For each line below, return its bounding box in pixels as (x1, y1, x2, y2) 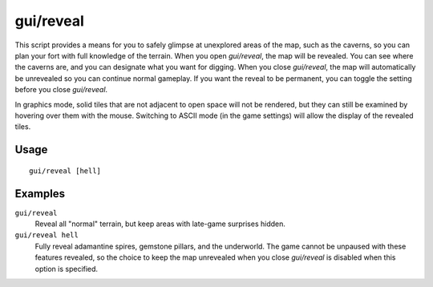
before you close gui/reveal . (14, 85, 108, 95)
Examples (14, 187, 66, 200)
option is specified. (34, 264, 99, 273)
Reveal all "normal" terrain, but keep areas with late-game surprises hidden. (34, 219, 286, 228)
